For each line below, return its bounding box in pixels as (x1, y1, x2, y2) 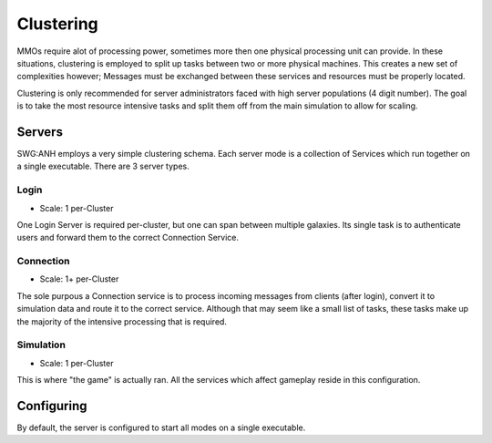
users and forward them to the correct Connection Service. (16, 232, 240, 243)
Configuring (16, 397, 87, 414)
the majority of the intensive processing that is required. (16, 315, 228, 327)
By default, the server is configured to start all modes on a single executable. (16, 422, 306, 433)
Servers (16, 124, 64, 139)
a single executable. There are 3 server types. (16, 160, 190, 172)
